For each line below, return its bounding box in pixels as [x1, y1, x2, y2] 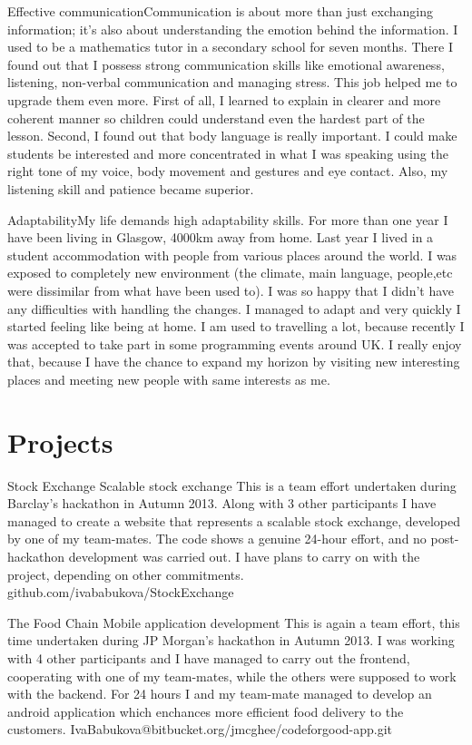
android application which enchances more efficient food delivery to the [7, 701, 404, 720]
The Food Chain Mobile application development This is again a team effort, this [7, 613, 460, 632]
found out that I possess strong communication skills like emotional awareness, [7, 54, 445, 74]
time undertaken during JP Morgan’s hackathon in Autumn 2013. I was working [7, 631, 455, 650]
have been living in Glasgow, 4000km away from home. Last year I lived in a [7, 228, 434, 247]
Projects [7, 423, 113, 460]
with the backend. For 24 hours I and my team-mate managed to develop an [7, 684, 432, 703]
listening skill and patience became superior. [7, 179, 254, 198]
